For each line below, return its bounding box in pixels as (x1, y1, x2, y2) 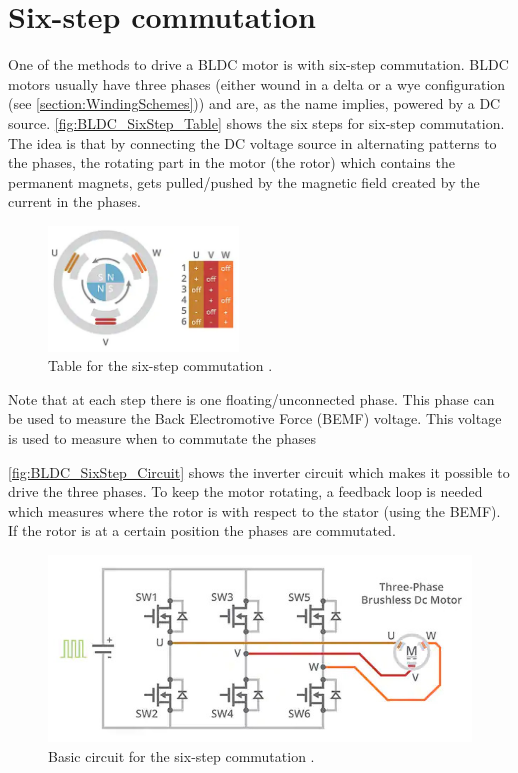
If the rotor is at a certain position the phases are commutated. (8, 520, 396, 541)
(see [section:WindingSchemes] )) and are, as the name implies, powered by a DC (8, 93, 501, 114)
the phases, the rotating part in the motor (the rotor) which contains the (8, 152, 455, 173)
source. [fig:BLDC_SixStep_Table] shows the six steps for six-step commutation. (8, 112, 505, 133)
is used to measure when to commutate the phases (8, 427, 316, 448)
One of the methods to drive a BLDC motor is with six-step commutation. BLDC (8, 54, 509, 75)
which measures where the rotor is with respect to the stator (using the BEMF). (8, 500, 501, 521)
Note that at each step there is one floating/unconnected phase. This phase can (8, 388, 495, 409)
